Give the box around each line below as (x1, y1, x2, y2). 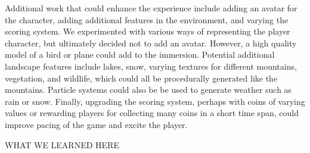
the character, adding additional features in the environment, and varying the (5, 13, 289, 26)
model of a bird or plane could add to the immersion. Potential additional (5, 48, 275, 61)
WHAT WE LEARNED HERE (5, 138, 119, 151)
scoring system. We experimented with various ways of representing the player (5, 25, 290, 38)
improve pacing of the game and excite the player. (5, 118, 188, 130)
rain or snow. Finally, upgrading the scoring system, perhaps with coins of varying (5, 95, 305, 107)
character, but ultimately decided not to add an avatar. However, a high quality (5, 36, 297, 49)
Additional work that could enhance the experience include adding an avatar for (5, 2, 297, 14)
